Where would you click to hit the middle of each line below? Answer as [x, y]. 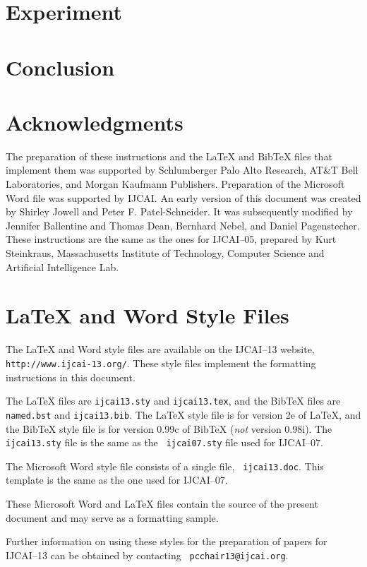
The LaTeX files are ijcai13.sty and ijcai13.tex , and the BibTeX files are [173, 401]
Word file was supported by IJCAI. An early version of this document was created [183, 197]
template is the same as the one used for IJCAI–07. [117, 480]
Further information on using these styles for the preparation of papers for [167, 541]
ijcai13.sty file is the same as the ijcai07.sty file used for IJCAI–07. [164, 442]
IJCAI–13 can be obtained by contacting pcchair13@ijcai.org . [147, 555]
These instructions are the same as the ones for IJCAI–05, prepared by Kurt [171, 239]
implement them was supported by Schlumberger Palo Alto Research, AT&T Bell [182, 170]
